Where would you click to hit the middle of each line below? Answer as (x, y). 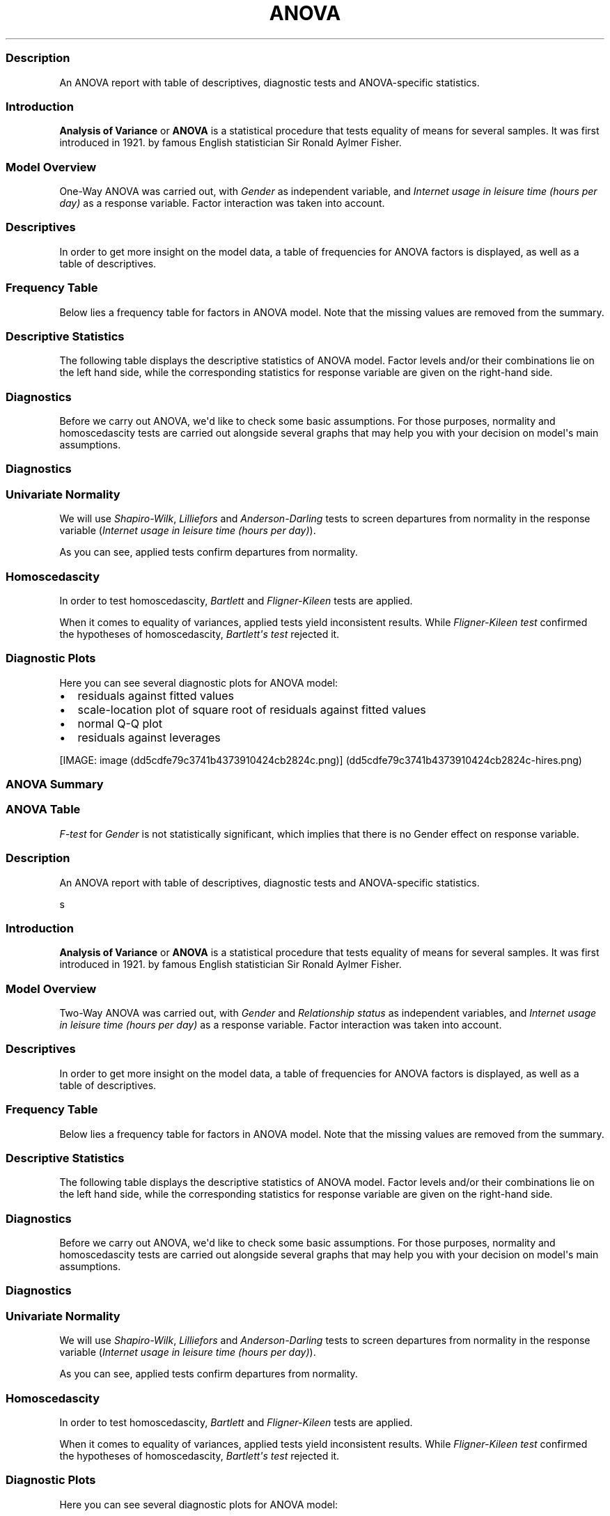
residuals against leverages (149, 737)
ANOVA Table (43, 810)
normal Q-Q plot (120, 723)
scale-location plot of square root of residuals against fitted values (252, 709)
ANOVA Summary (55, 784)
